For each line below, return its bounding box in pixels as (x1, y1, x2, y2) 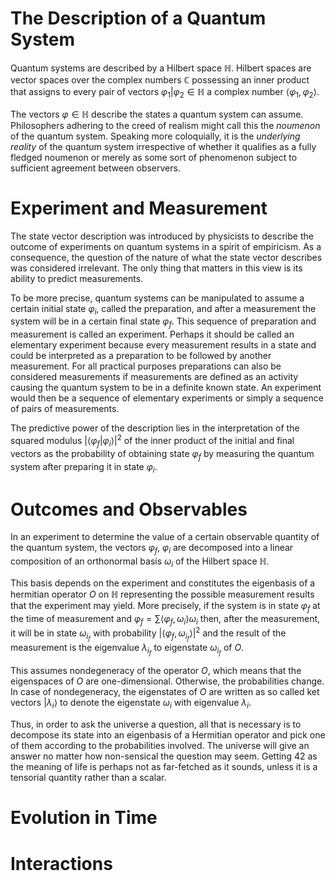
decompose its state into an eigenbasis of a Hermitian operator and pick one (10, 729, 326, 741)
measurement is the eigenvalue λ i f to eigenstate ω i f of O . (10, 642, 245, 657)
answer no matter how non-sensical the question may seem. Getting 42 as (10, 750, 318, 762)
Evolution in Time (10, 807, 158, 829)
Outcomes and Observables (10, 498, 248, 521)
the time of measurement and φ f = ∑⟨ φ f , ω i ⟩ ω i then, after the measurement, (10, 612, 321, 627)
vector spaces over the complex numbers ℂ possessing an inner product (10, 73, 310, 86)
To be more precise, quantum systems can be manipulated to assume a (10, 292, 305, 304)
